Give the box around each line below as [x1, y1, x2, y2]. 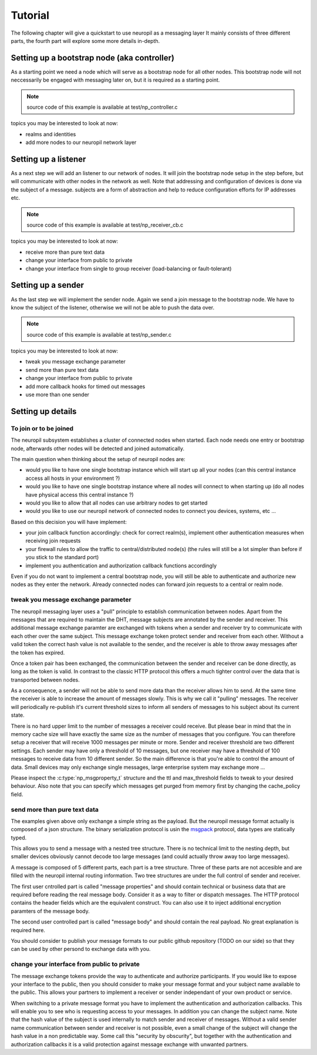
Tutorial [11, 9, 50, 22]
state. [11, 711, 25, 719]
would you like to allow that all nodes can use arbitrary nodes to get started [25, 499, 208, 506]
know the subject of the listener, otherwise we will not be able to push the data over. [11, 304, 214, 311]
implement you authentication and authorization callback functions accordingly [25, 562, 217, 569]
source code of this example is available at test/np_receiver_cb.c [26, 221, 184, 229]
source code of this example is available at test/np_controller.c [26, 103, 178, 111]
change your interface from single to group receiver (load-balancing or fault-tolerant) [25, 265, 232, 272]
